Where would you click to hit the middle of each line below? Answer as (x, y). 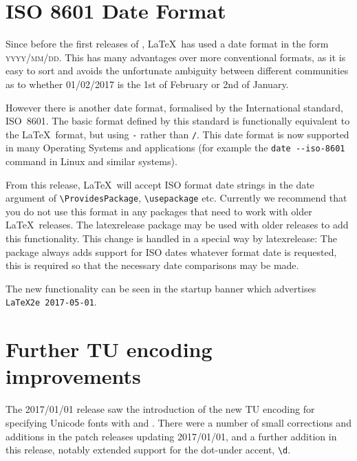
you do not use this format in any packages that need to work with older (159, 211)
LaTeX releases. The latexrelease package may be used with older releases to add (177, 225)
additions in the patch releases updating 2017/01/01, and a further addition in (171, 436)
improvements (73, 376)
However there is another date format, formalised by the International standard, (174, 107)
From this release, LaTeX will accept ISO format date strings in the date (160, 184)
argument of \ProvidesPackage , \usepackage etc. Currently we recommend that (176, 198)
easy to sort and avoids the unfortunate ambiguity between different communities (177, 71)
